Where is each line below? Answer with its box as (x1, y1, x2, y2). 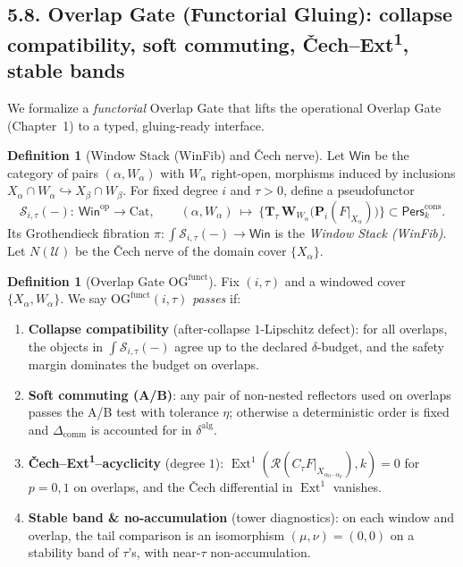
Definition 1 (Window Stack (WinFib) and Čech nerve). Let (7, 146, 346, 165)
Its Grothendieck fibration (7, 223, 150, 241)
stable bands (7, 56, 125, 84)
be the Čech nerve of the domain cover (74, 241, 287, 260)
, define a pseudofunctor (282, 181, 415, 199)
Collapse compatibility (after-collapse (28, 319, 250, 338)
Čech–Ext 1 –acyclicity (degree (28, 451, 206, 472)
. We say (60, 289, 107, 308)
